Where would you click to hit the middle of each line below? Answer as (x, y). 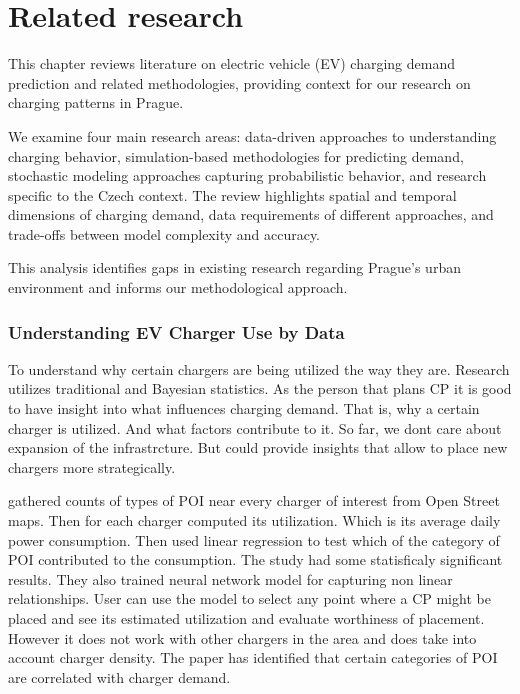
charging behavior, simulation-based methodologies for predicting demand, (236, 155)
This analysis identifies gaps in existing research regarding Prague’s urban (234, 267)
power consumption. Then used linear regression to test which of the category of (254, 539)
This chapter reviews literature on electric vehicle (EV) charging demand (232, 63)
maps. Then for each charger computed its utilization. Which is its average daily (254, 520)
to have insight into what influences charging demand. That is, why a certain (244, 408)
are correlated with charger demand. (119, 676)
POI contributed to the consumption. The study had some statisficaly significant (255, 559)
